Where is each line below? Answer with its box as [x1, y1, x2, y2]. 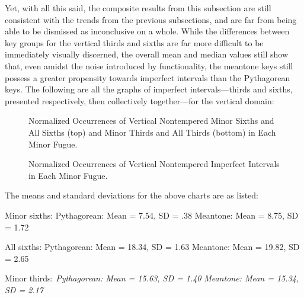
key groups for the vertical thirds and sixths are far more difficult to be [5, 36, 264, 49]
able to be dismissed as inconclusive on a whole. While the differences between [5, 25, 290, 37]
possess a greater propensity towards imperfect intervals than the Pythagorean [5, 71, 290, 84]
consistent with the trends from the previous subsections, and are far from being [5, 13, 297, 25]
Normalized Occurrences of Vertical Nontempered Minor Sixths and [28, 114, 274, 127]
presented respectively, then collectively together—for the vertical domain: [5, 94, 274, 107]
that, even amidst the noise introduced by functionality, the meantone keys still [5, 59, 293, 72]
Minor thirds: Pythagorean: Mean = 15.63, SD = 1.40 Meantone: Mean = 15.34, [5, 272, 299, 284]
